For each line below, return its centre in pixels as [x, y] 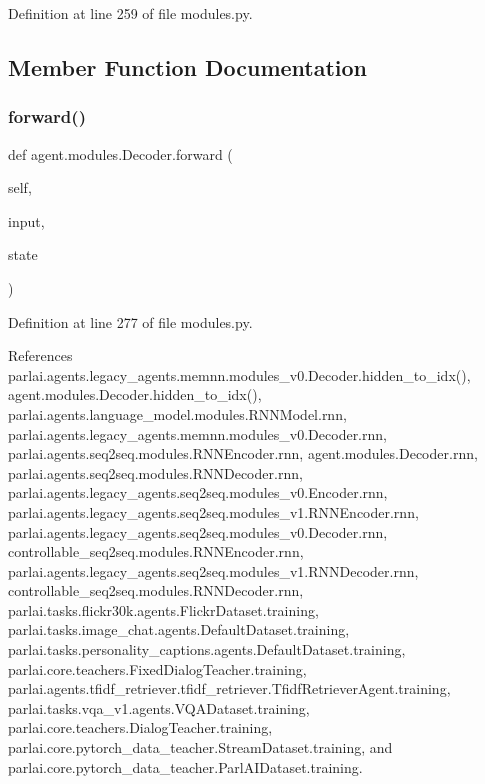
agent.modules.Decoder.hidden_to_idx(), [135, 394]
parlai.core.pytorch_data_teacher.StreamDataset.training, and [200, 747]
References [40, 355]
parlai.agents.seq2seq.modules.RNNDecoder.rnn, [155, 472]
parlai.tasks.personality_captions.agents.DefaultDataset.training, [207, 649]
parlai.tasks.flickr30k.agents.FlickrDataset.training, [163, 609]
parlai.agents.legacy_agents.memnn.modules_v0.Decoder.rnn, [197, 433]
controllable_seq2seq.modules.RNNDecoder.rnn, [156, 590]
